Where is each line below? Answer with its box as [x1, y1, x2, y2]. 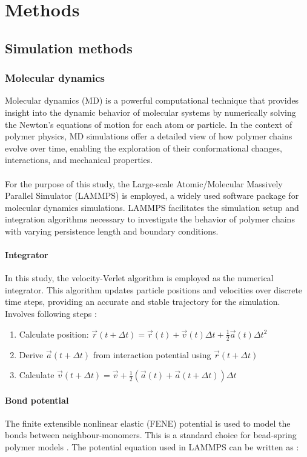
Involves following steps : [5, 307, 97, 320]
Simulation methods [5, 38, 133, 57]
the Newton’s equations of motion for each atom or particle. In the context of [5, 118, 292, 130]
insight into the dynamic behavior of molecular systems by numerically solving [5, 105, 296, 118]
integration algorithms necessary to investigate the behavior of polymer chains [5, 213, 295, 225]
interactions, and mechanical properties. [5, 153, 153, 166]
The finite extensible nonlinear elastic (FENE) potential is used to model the [5, 416, 291, 429]
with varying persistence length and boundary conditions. [5, 224, 219, 237]
